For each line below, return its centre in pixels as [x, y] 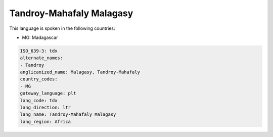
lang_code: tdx [39, 100]
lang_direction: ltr [45, 108]
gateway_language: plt [48, 93]
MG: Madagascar [40, 37]
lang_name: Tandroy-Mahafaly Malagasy [68, 115]
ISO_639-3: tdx [39, 51]
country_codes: [39, 79]
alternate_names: [41, 58]
